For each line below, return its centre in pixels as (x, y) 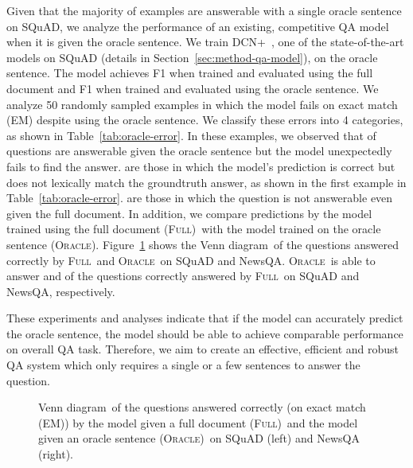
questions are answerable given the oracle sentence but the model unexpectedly (199, 151)
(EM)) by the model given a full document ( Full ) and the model (198, 422)
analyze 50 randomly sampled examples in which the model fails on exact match (202, 104)
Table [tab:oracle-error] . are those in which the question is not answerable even (200, 198)
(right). (56, 454)
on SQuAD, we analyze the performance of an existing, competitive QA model (198, 26)
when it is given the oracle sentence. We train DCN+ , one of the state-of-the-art (205, 42)
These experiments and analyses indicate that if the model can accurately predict (205, 318)
